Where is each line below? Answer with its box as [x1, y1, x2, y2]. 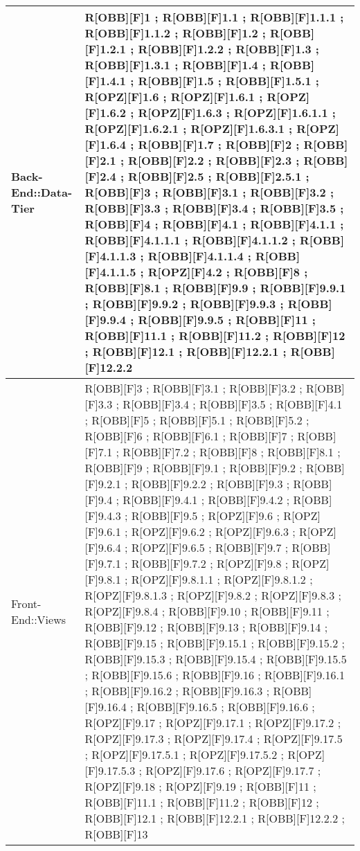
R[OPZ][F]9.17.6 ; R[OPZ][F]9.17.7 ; [145, 762, 321, 778]
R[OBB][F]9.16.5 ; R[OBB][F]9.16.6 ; [136, 699, 315, 715]
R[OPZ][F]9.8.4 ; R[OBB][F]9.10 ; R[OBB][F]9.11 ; [84, 603, 330, 619]
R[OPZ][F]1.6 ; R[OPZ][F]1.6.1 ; [84, 89, 263, 105]
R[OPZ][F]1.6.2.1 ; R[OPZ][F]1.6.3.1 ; [84, 120, 293, 136]
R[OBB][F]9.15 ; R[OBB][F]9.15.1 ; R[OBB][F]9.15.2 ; [84, 635, 345, 651]
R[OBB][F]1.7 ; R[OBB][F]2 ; [138, 136, 300, 152]
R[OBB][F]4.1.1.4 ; [147, 248, 251, 264]
